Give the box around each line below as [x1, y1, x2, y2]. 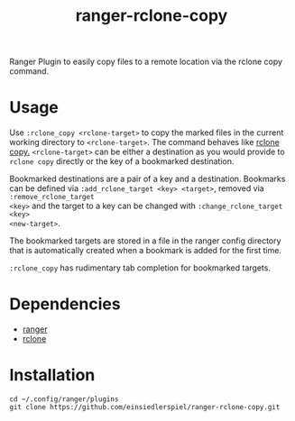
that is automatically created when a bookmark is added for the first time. [9, 245, 282, 256]
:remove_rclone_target [9, 193, 95, 202]
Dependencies [9, 294, 121, 315]
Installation [9, 365, 96, 386]
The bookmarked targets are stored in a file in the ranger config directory [9, 235, 281, 246]
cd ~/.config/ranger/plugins [9, 395, 119, 404]
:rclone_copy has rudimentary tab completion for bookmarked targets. [9, 262, 271, 273]
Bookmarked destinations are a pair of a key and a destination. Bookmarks [9, 173, 286, 185]
